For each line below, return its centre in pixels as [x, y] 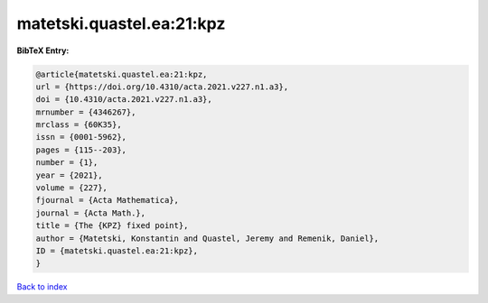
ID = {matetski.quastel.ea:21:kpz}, [117, 251]
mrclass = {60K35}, [79, 125]
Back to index [42, 287]
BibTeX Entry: [43, 50]
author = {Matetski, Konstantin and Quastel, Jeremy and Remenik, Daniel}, [207, 238]
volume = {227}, [72, 188]
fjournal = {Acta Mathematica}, [108, 200]
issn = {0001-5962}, [81, 137]
